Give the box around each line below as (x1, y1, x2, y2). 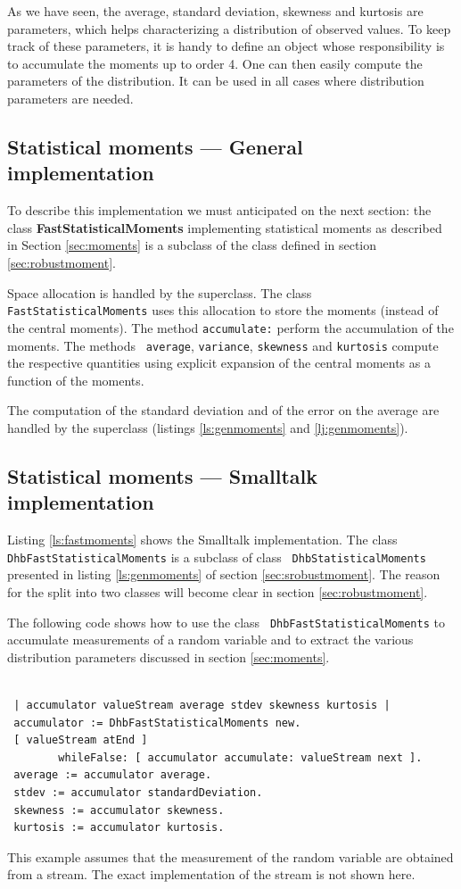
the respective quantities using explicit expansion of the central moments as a (7, 353, 431, 372)
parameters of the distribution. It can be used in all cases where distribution (7, 71, 424, 90)
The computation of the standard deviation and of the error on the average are (7, 401, 440, 420)
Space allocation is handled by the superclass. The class (7, 283, 312, 302)
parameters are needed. (7, 88, 134, 107)
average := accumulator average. (13, 769, 212, 782)
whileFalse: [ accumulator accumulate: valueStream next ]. (58, 751, 423, 764)
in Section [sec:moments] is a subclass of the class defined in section (7, 236, 377, 254)
